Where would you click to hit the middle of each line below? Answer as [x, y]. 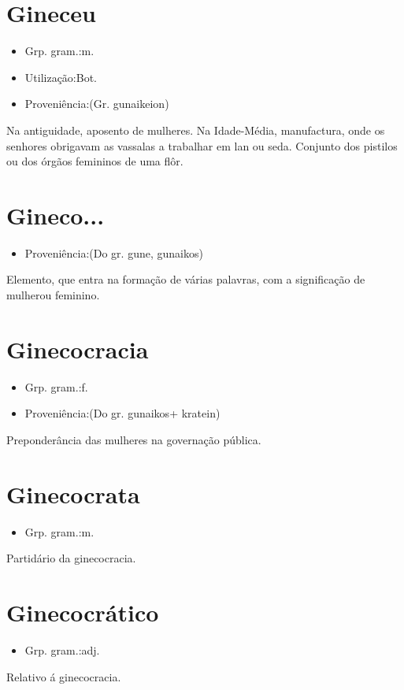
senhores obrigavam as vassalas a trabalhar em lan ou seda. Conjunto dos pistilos [202, 145]
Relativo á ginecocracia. [64, 676]
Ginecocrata [73, 493]
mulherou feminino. [53, 295]
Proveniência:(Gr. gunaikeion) [97, 104]
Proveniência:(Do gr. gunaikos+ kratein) [122, 413]
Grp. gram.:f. [56, 386]
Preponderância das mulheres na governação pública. [134, 439]
